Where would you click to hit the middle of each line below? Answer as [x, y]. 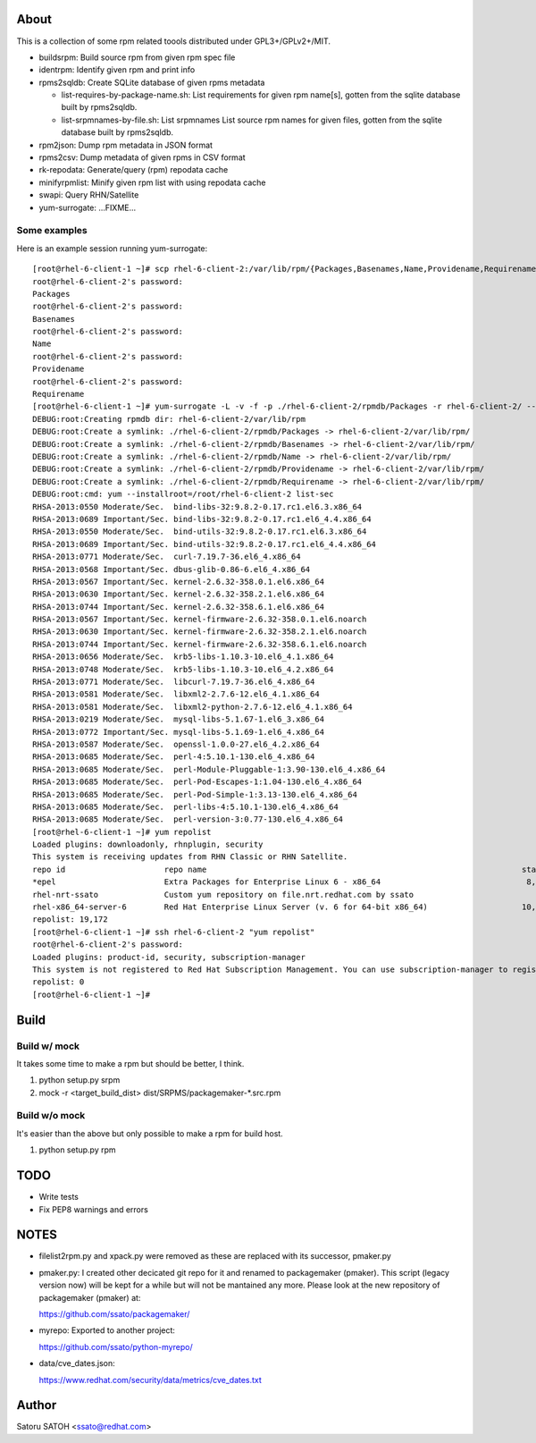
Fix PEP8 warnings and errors [94, 1209]
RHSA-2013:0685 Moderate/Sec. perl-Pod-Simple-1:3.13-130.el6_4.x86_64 [195, 794]
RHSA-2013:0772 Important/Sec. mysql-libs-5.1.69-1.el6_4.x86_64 [179, 732]
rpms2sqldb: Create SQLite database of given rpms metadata [152, 82]
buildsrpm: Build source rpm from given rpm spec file [137, 57]
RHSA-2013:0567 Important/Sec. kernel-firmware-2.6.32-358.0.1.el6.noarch [200, 620]
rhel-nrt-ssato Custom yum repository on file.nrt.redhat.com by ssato [223, 894]
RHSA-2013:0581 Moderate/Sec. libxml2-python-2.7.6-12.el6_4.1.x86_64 [193, 707]
